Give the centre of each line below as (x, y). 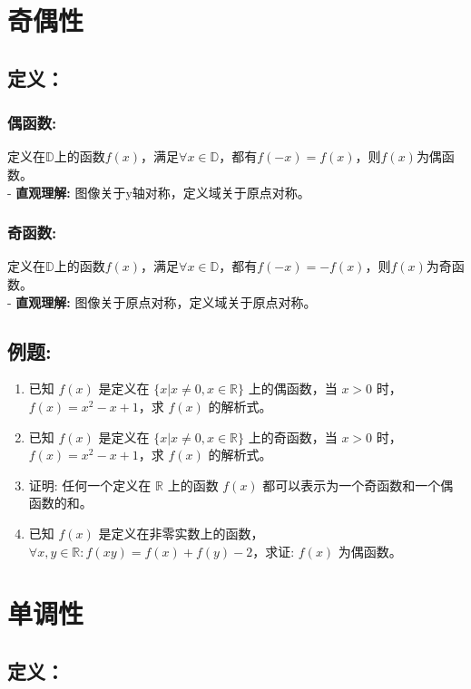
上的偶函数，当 (293, 388)
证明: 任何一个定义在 (90, 485)
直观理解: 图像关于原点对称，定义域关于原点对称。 (166, 301)
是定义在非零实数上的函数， (181, 533)
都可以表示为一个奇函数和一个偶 (358, 485)
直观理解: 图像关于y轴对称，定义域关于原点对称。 (163, 192)
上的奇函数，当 (293, 437)
